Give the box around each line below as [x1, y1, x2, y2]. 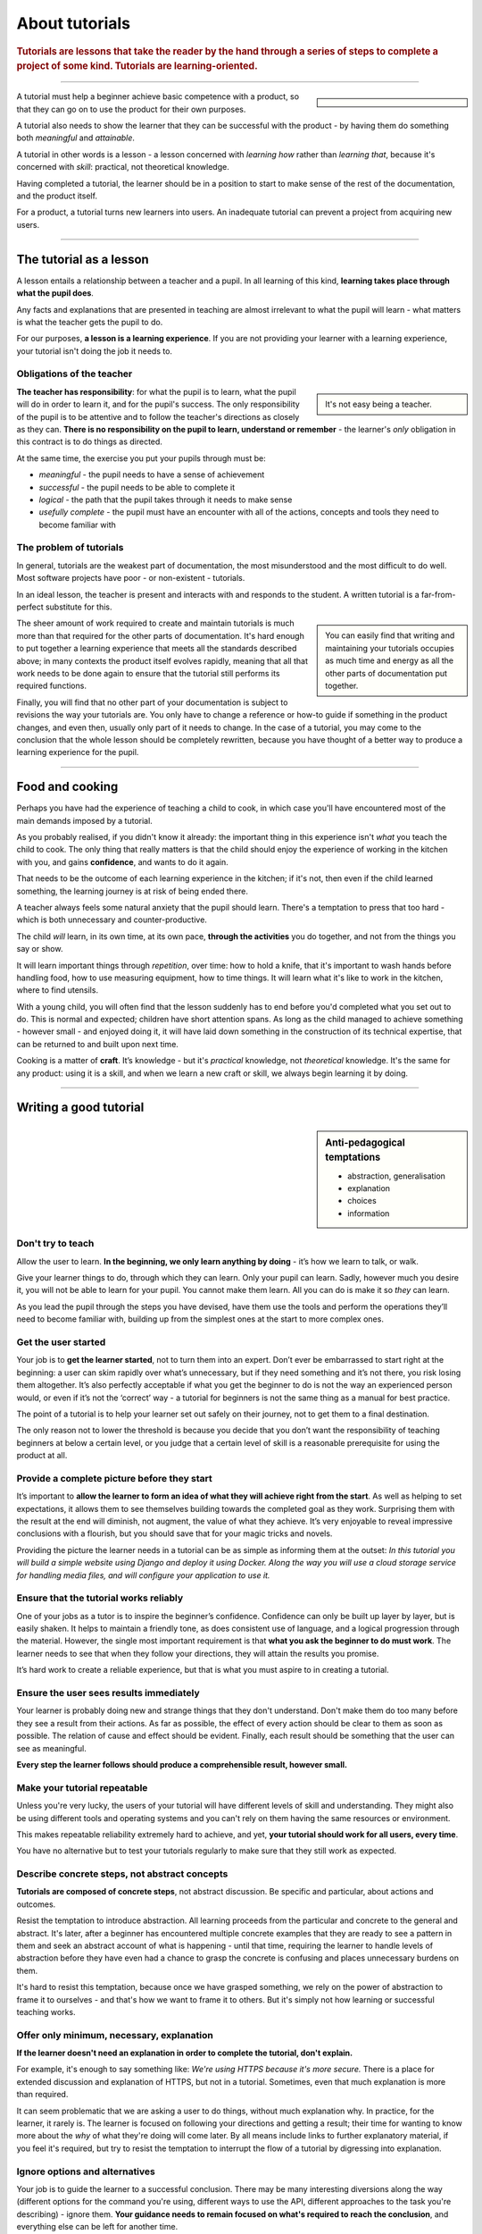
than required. [16, 2089, 69, 2100]
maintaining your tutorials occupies [325, 642, 454, 653]
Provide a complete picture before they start [16, 1472, 213, 1484]
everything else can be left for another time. [16, 2221, 179, 2232]
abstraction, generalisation [347, 1171, 446, 1181]
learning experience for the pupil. [16, 747, 139, 758]
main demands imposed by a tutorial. [16, 815, 154, 826]
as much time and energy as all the [325, 655, 454, 666]
